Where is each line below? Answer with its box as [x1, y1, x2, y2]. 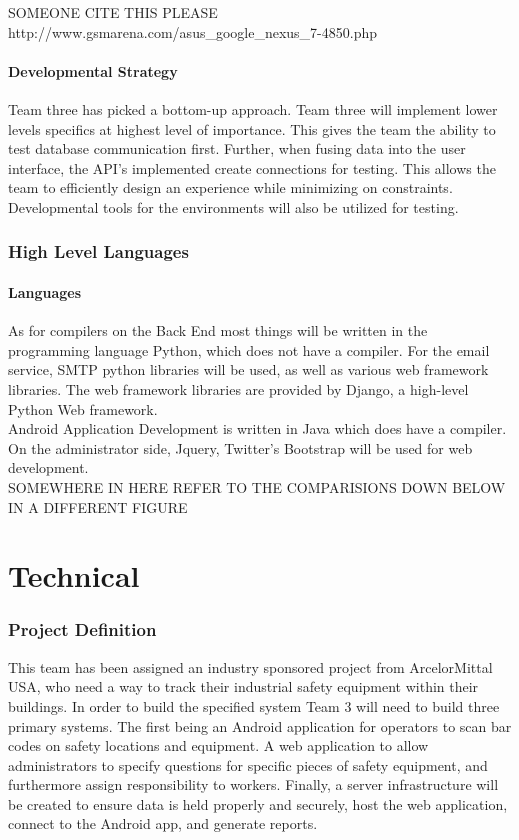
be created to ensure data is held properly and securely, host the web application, [8, 793, 508, 814]
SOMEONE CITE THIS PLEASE [8, 2, 218, 22]
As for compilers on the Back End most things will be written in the [8, 320, 428, 341]
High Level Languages [8, 239, 189, 264]
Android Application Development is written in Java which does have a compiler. [8, 418, 507, 439]
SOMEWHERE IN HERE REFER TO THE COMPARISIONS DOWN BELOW [8, 476, 506, 497]
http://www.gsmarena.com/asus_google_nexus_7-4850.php [8, 21, 378, 42]
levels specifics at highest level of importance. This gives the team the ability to [8, 118, 496, 139]
